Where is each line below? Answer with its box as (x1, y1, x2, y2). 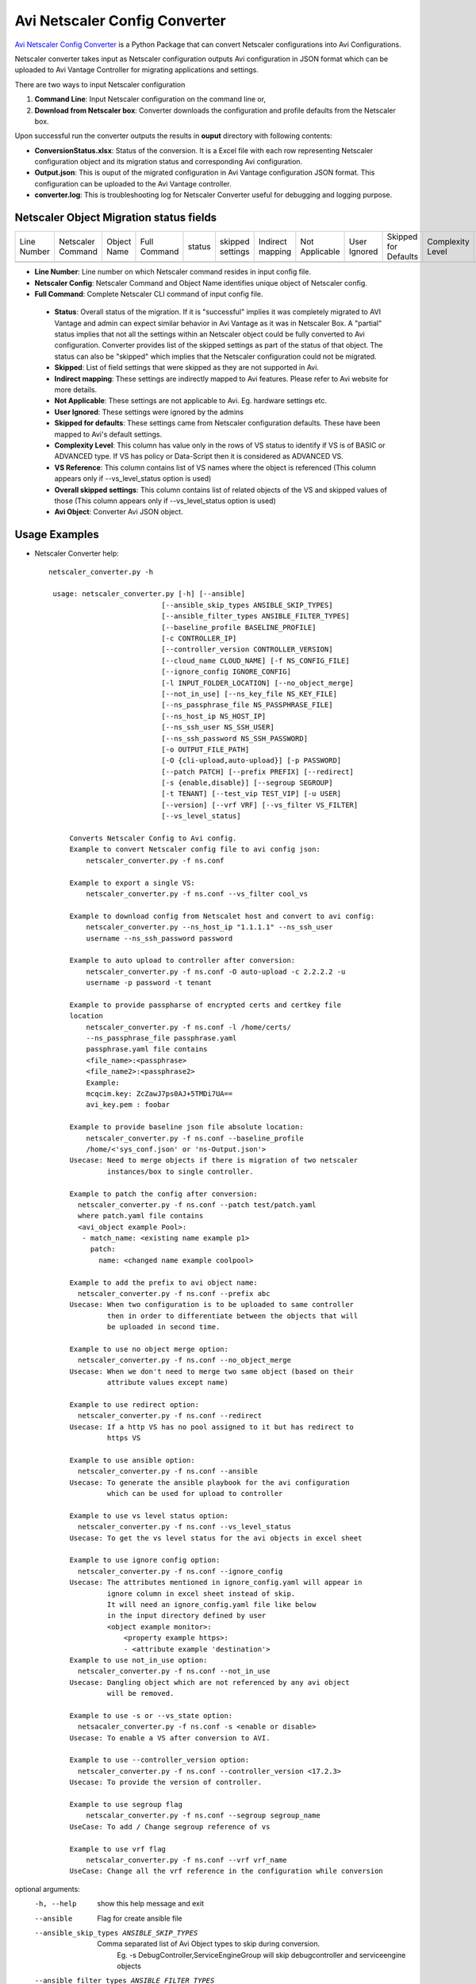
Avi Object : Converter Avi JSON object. (54, 507, 184, 517)
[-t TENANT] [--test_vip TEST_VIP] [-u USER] (161, 790, 342, 798)
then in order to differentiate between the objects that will (107, 1311, 359, 1321)
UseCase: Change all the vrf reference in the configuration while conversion (69, 1867, 384, 1876)
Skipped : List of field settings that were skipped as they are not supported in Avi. (54, 363, 319, 372)
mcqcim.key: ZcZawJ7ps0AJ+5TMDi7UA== (86, 1090, 233, 1098)
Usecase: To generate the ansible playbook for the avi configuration (69, 1478, 350, 1487)
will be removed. (107, 1689, 175, 1698)
